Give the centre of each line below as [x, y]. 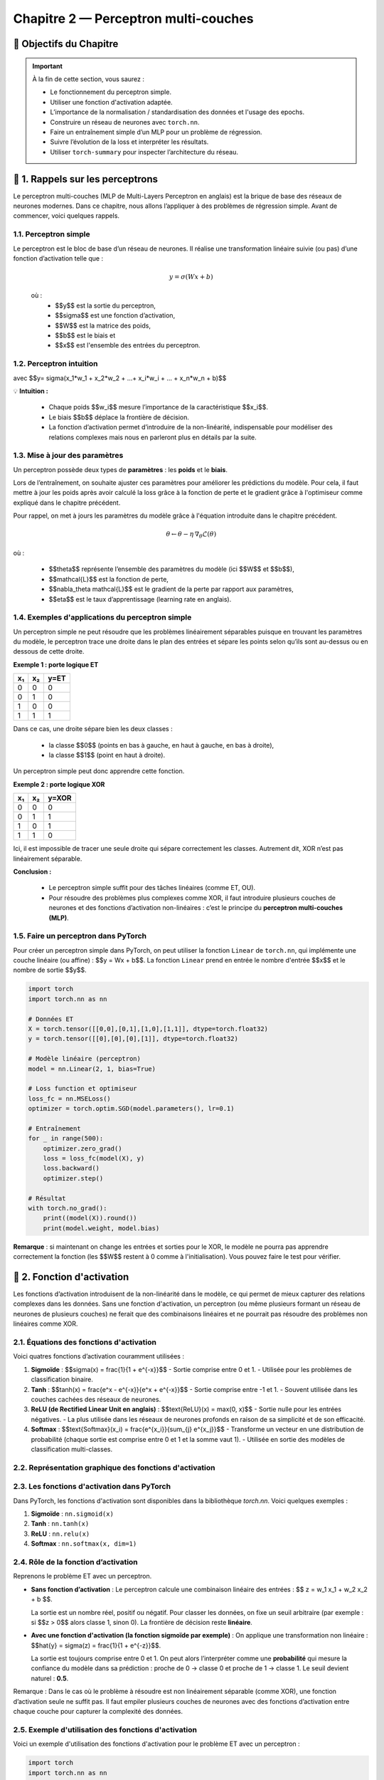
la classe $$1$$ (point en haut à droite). [107, 755]
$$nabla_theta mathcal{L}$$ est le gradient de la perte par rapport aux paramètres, [171, 589]
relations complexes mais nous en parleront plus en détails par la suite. [153, 437]
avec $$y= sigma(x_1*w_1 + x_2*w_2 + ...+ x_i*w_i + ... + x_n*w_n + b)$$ [120, 378]
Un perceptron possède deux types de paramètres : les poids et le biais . [120, 469]
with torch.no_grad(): [68, 1208]
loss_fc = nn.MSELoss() [70, 1099]
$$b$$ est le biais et [85, 335]
